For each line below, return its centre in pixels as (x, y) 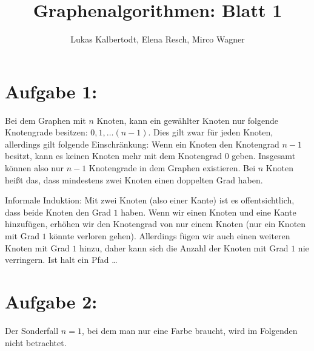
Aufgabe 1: (51, 91)
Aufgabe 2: (51, 301)
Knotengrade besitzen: (46, 132)
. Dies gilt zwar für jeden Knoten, (211, 132)
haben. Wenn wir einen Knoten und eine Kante (209, 212)
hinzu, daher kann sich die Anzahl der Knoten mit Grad (184, 247)
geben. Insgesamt (264, 156)
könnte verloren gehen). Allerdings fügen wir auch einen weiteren (170, 236)
